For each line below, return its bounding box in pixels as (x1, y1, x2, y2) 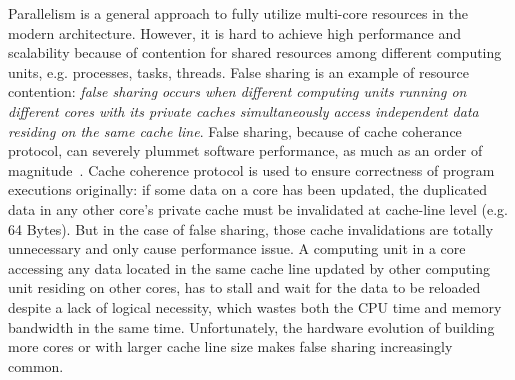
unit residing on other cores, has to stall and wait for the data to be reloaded (8, 277, 481, 298)
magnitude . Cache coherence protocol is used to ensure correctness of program (8, 159, 495, 180)
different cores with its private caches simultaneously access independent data (8, 100, 479, 121)
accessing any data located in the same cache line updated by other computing (8, 257, 491, 278)
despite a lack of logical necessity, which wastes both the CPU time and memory (8, 296, 502, 317)
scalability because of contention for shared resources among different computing (8, 42, 502, 63)
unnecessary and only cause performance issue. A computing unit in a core (8, 238, 466, 259)
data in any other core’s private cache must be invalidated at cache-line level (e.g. (8, 198, 508, 219)
